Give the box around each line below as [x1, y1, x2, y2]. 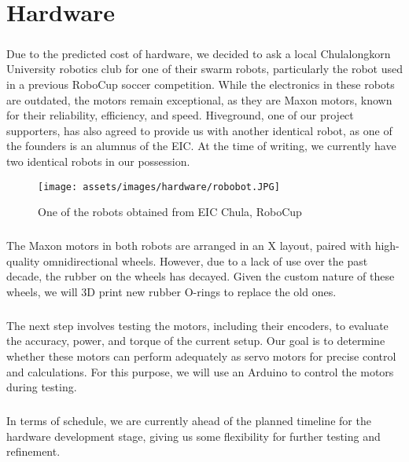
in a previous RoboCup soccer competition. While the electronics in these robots [6, 75, 395, 92]
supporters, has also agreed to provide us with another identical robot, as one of [6, 122, 392, 138]
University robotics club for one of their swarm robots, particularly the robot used [6, 60, 403, 77]
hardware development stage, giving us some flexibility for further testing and [6, 427, 381, 444]
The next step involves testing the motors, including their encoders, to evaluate [6, 317, 389, 333]
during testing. [6, 379, 77, 395]
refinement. [6, 443, 61, 460]
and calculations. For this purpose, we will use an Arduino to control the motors [6, 363, 394, 379]
